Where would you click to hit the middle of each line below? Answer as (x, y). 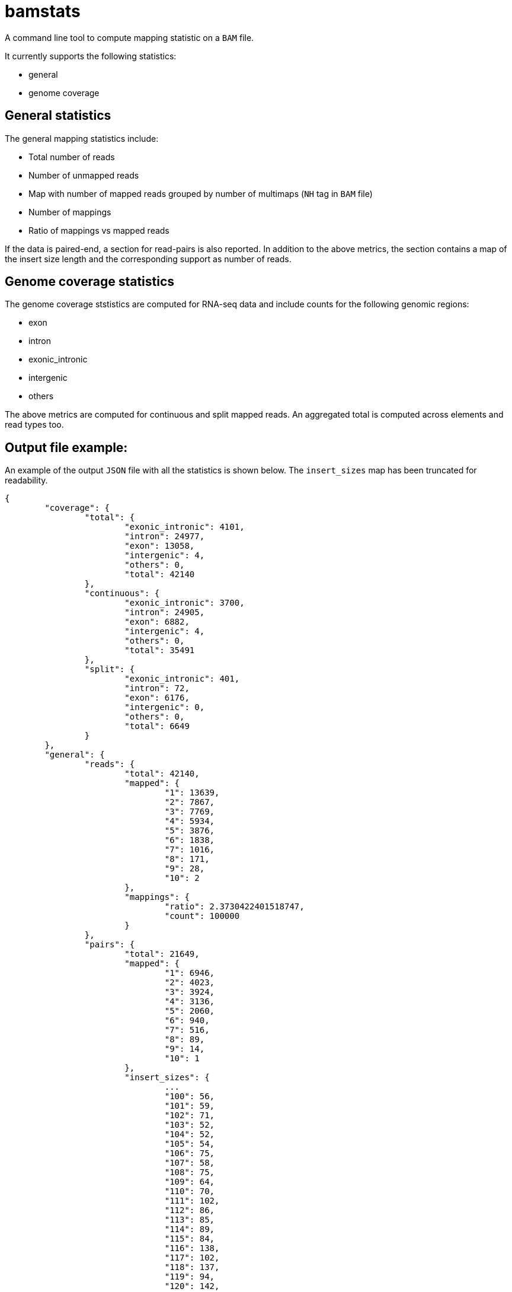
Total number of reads (72, 157)
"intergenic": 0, (165, 707)
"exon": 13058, (160, 546)
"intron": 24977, (165, 537)
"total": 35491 (160, 650)
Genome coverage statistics (90, 282)
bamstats (43, 11)
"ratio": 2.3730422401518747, (234, 907)
